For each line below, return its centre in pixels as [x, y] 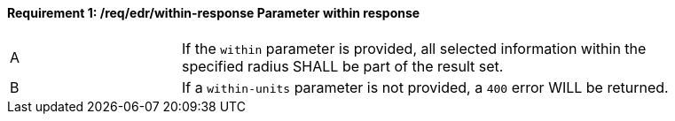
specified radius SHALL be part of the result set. [343, 66]
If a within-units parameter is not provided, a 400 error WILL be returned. [425, 87]
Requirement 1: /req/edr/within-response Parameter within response [214, 13]
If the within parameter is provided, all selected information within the [414, 48]
